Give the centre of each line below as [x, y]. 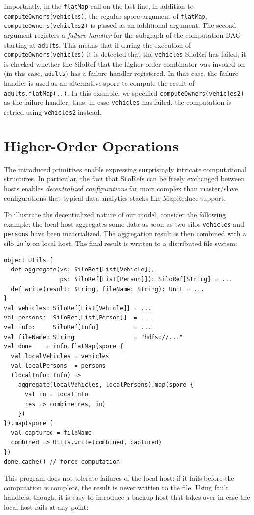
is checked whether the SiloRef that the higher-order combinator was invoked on [125, 63]
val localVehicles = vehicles [60, 356]
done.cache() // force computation [62, 462]
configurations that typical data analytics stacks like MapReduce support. [115, 198]
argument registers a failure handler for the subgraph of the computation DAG [123, 35]
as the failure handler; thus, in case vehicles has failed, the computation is [118, 102]
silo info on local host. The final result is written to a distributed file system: [121, 243]
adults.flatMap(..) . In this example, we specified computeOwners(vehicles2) [124, 92]
